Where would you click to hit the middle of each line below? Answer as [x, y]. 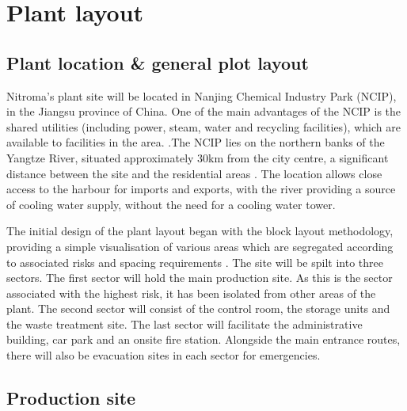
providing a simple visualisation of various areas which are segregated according [200, 246]
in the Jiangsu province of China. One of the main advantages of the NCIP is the [204, 111]
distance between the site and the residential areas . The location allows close [194, 173]
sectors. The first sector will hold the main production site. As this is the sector [200, 278]
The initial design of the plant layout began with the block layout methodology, [200, 231]
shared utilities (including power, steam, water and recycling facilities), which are [203, 126]
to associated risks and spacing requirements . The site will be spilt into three [195, 262]
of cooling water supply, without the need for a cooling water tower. [171, 204]
